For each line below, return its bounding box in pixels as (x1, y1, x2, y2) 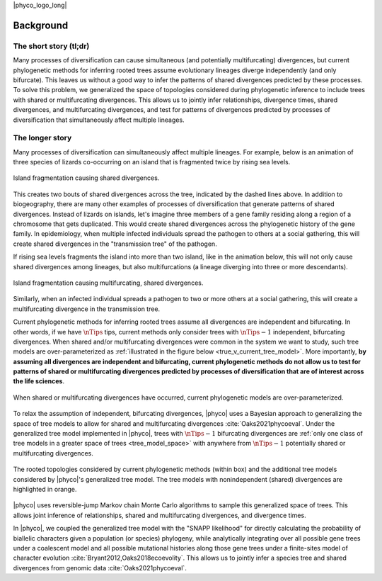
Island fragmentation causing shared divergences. (13, 174, 160, 182)
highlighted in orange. (13, 485, 77, 493)
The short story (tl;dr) (13, 41, 90, 51)
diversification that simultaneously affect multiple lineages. (13, 115, 185, 124)
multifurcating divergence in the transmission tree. (13, 305, 161, 313)
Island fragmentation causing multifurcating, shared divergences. (13, 278, 204, 287)
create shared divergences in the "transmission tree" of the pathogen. (13, 239, 217, 248)
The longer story (13, 133, 72, 143)
